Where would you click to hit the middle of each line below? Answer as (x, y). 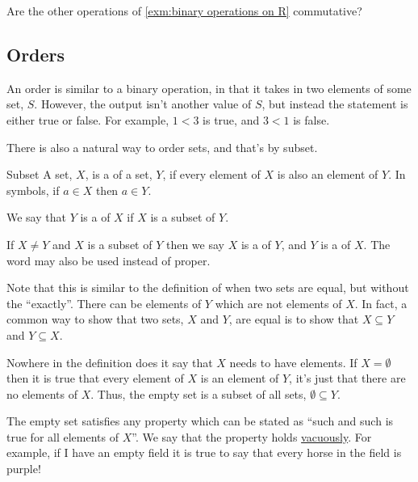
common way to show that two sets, (95, 319)
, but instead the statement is (335, 104)
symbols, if (33, 190)
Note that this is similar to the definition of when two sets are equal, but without (208, 288)
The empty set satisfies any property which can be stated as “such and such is (200, 421)
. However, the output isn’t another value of (143, 104)
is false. (311, 119)
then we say (195, 244)
